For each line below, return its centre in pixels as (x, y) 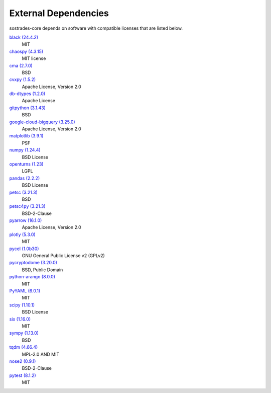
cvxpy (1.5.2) (23, 80)
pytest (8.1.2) (23, 375)
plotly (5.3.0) (22, 234)
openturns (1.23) (26, 164)
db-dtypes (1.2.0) (27, 94)
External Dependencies (59, 13)
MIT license (34, 58)
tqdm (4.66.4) (24, 347)
